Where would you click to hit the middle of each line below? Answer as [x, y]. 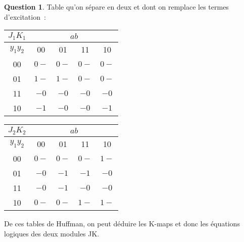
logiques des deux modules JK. [52, 233]
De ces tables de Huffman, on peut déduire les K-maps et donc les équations [122, 224]
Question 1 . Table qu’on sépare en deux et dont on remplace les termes [116, 7]
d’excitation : [25, 16]
